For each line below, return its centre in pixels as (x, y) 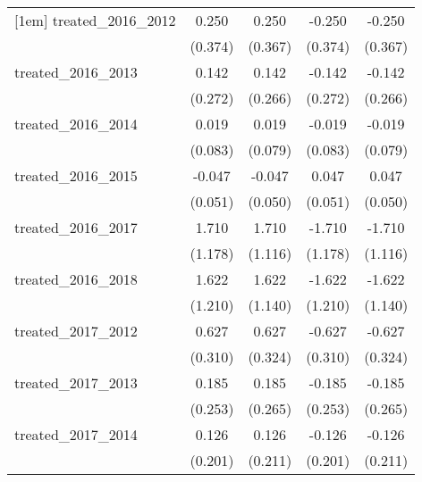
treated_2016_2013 (76, 72)
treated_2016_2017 (76, 227)
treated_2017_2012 (76, 331)
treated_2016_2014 (76, 124)
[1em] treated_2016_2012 (95, 20)
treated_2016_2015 (76, 175)
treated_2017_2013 (76, 382)
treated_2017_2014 (76, 434)
